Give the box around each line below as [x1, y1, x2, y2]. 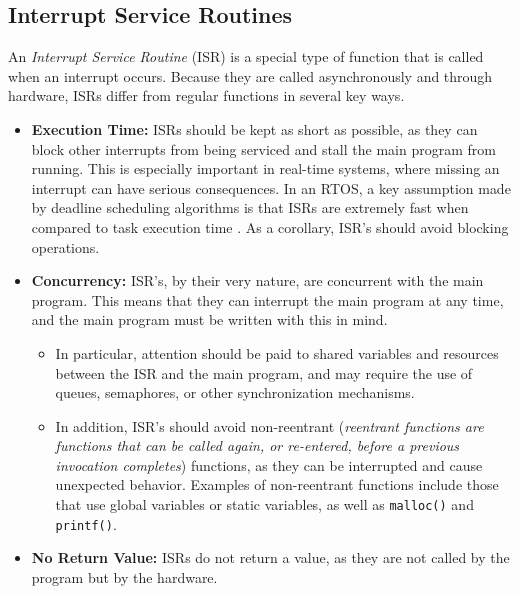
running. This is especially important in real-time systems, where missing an [31, 158, 500, 179]
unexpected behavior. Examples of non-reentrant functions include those [55, 474, 499, 495]
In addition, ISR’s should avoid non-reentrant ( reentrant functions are [55, 415, 484, 436]
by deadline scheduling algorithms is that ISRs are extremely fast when [31, 197, 469, 218]
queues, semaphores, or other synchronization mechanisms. [55, 382, 415, 403]
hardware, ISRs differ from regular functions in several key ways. [8, 85, 405, 106]
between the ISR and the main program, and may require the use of [55, 362, 473, 383]
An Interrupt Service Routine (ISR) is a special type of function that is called [8, 46, 484, 67]
